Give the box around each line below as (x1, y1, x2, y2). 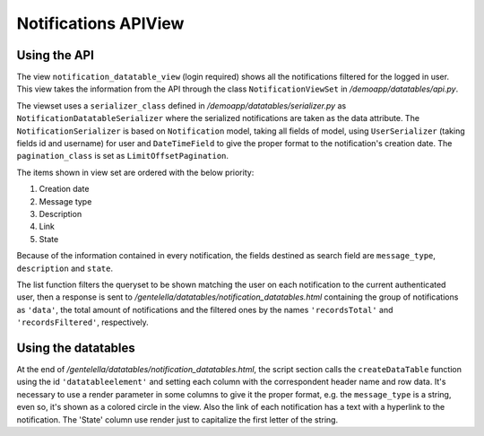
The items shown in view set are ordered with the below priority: (16, 167, 255, 178)
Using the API (16, 48, 94, 63)
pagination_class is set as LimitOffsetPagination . (16, 151, 229, 161)
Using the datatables (16, 340, 136, 355)
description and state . (16, 263, 114, 274)
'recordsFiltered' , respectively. (16, 317, 150, 327)
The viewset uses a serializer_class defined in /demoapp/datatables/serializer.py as (16, 100, 347, 111)
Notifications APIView (16, 13, 185, 33)
